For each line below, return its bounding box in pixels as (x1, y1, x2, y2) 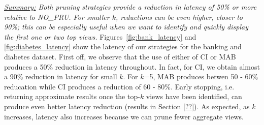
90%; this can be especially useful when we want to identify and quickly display (4, 21, 248, 32)
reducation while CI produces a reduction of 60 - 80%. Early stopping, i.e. (4, 81, 235, 91)
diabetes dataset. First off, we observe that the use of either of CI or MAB (4, 51, 236, 61)
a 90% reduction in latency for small (4, 71, 117, 82)
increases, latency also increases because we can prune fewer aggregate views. (4, 111, 244, 121)
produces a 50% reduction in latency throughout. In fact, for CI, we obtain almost (4, 61, 260, 72)
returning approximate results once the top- (4, 91, 140, 102)
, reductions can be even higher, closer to (115, 11, 243, 22)
